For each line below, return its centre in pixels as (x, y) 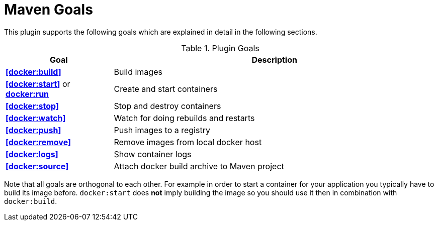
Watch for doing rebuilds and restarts (184, 118)
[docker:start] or (38, 84)
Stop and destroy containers (167, 106)
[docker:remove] (38, 142)
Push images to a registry (162, 130)
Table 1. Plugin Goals (220, 48)
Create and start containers (166, 89)
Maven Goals (49, 10)
